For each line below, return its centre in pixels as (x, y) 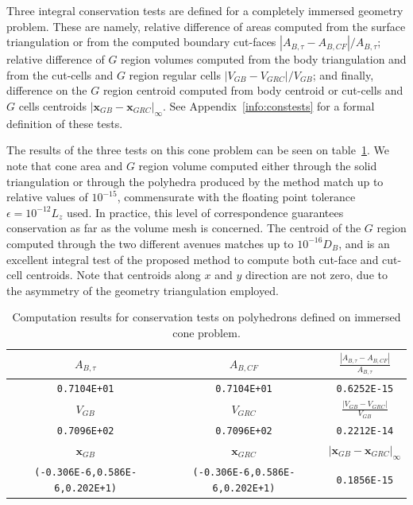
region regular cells (175, 74)
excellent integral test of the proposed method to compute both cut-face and (193, 259)
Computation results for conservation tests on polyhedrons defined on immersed (206, 317)
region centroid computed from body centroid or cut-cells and (253, 90)
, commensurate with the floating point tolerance (236, 197)
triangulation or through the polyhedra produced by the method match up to (195, 181)
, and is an (364, 243)
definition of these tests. (65, 123)
